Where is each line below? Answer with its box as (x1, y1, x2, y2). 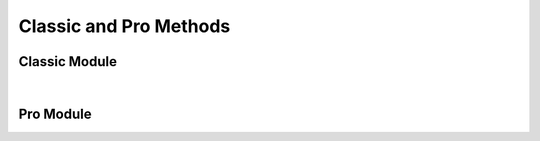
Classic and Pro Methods (18, 15, 231, 37)
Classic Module (18, 53, 117, 70)
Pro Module (18, 105, 92, 122)
